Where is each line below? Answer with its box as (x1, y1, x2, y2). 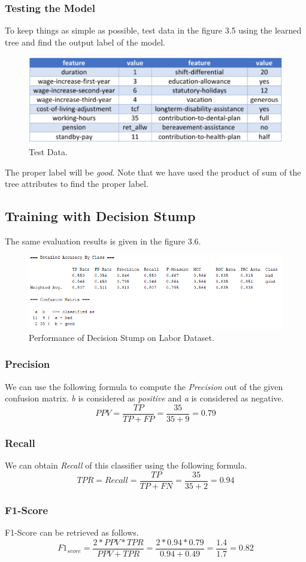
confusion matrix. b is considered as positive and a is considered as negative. (5, 392, 284, 404)
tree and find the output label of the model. (5, 35, 166, 48)
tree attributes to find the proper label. (5, 177, 149, 190)
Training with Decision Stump (5, 207, 196, 225)
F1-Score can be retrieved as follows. (5, 526, 139, 539)
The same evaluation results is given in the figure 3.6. (5, 234, 201, 247)
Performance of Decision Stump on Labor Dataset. (29, 331, 214, 343)
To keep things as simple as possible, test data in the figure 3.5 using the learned (5, 24, 302, 37)
